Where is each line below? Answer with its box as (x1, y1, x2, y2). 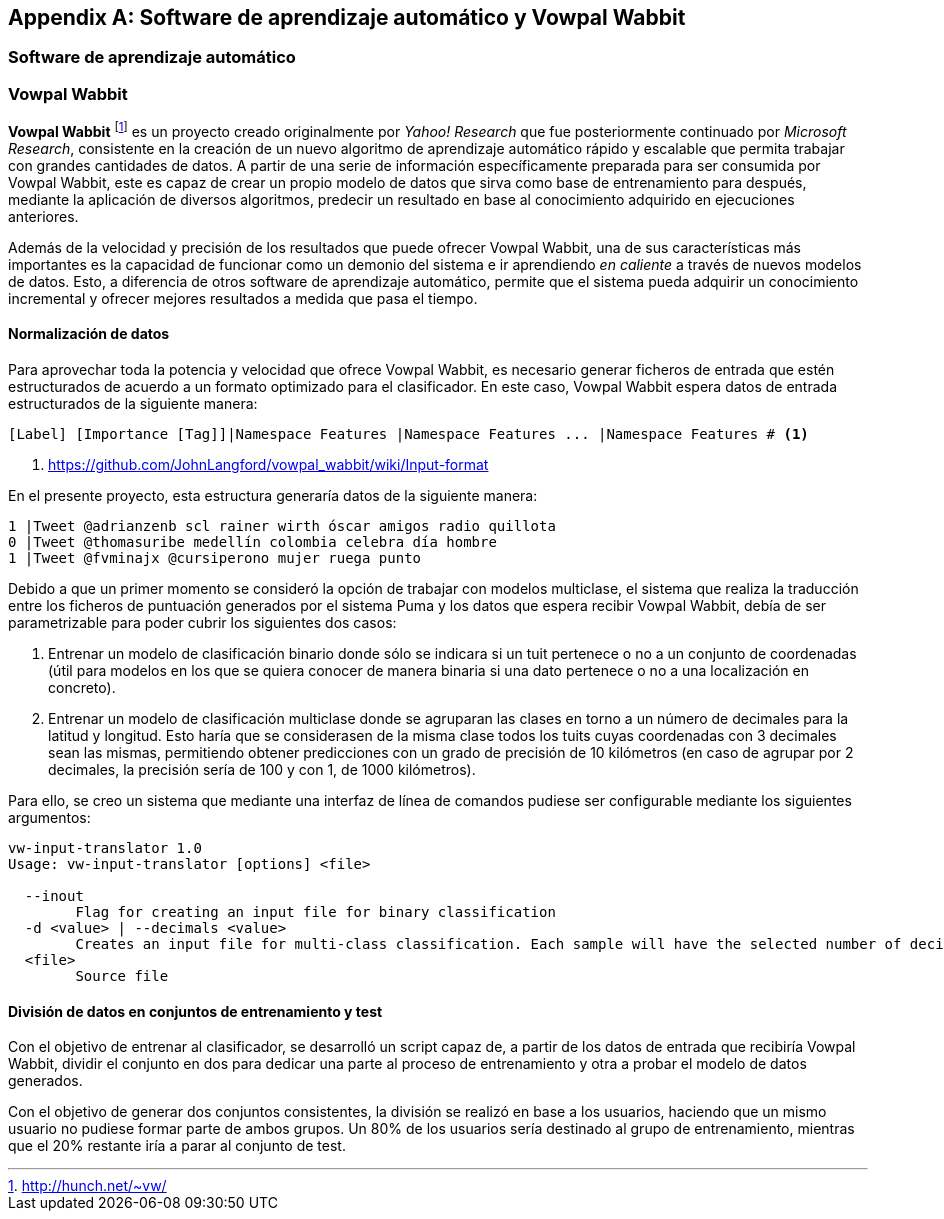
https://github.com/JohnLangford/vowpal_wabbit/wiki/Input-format (48, 456, 489, 474)
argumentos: (8, 809, 91, 827)
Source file (75, 968, 169, 985)
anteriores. (8, 207, 79, 225)
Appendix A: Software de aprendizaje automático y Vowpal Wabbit (8, 5, 686, 30)
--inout (24, 888, 84, 905)
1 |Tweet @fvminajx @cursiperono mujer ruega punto (8, 550, 422, 567)
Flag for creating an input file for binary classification (75, 904, 556, 921)
